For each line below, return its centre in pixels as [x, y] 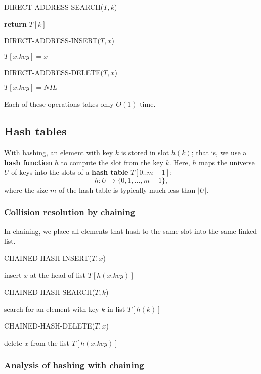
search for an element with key [52, 309]
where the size [26, 189]
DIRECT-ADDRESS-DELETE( [54, 72]
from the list [50, 342]
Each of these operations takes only [59, 104]
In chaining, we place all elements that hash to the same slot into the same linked [131, 231]
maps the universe [227, 162]
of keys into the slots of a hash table [70, 172]
